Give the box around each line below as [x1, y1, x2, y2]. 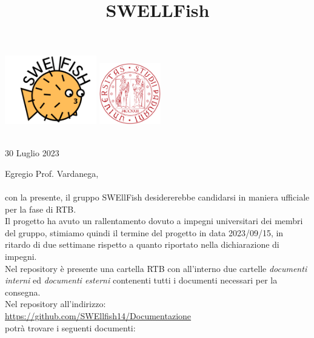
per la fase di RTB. [5, 202, 76, 215]
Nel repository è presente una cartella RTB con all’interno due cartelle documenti [5, 262, 307, 274]
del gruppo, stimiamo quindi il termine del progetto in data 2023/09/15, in [5, 226, 284, 239]
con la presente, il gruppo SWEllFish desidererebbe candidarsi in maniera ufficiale [5, 191, 310, 204]
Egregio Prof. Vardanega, [5, 167, 99, 179]
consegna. [5, 285, 41, 298]
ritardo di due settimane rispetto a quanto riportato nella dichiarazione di [5, 238, 279, 251]
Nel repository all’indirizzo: [5, 297, 106, 310]
